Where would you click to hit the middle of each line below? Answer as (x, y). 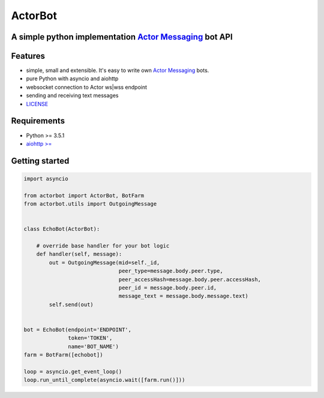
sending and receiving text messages (72, 95)
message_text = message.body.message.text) (184, 296)
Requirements (38, 121)
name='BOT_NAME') (94, 346)
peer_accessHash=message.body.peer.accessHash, (190, 279)
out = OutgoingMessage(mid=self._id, (104, 263)
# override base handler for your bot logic (103, 246)
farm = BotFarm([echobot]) (63, 355)
